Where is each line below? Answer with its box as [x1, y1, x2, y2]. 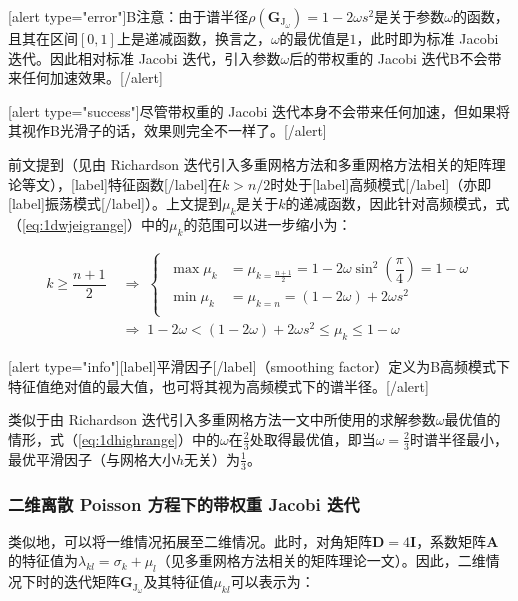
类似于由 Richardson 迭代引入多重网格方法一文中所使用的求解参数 [8, 409, 436, 430]
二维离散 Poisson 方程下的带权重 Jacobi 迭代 [8, 491, 360, 516]
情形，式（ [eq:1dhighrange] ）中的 [8, 428, 221, 449]
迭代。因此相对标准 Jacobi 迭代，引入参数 [8, 47, 281, 68]
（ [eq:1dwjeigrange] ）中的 [8, 213, 170, 234]
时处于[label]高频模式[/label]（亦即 [270, 173, 492, 194]
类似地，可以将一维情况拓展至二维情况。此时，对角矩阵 [8, 530, 372, 551]
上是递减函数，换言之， [116, 28, 271, 48]
